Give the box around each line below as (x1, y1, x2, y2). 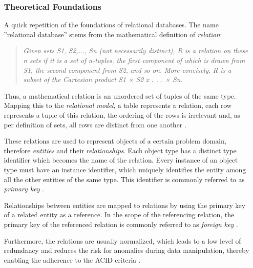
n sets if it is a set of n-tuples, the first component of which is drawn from (23, 55, 245, 65)
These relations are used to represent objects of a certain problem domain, (4, 136, 227, 146)
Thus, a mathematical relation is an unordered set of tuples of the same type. (4, 90, 236, 101)
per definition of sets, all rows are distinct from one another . (4, 119, 187, 129)
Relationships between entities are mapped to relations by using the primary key (4, 200, 246, 210)
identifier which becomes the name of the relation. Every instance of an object (4, 155, 238, 165)
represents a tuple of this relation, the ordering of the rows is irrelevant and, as (4, 109, 240, 120)
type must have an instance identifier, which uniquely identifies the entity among (4, 164, 246, 174)
